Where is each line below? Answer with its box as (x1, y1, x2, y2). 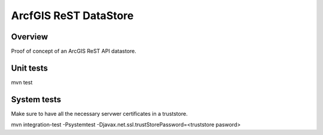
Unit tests (11, 63, 48, 73)
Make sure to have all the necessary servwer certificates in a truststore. (11, 110, 188, 117)
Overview (11, 32, 48, 42)
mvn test (11, 78, 33, 86)
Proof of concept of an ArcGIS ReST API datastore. (11, 48, 137, 55)
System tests (11, 94, 62, 105)
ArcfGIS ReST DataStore (11, 9, 134, 22)
